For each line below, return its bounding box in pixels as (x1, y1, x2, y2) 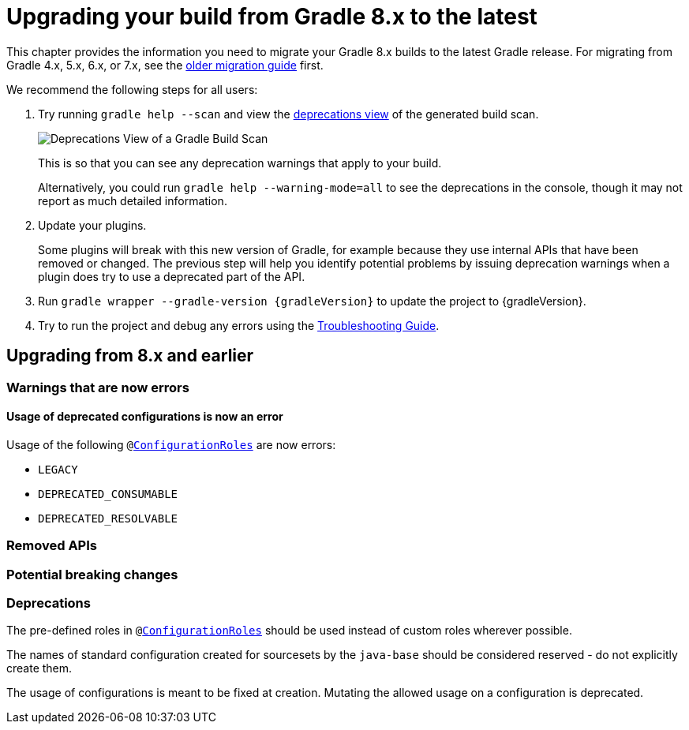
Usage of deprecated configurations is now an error (6, 410, 283, 424)
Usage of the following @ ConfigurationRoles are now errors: (6, 437, 336, 451)
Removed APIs (6, 537, 97, 554)
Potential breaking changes (6, 566, 178, 582)
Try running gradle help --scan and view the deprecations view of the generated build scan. (38, 107, 539, 121)
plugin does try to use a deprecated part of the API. (38, 269, 305, 283)
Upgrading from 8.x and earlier (6, 346, 254, 366)
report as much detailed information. (38, 193, 227, 208)
